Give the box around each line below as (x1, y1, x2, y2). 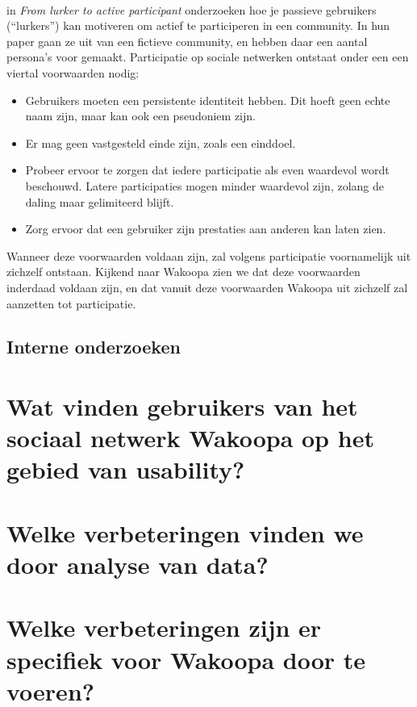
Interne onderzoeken (6, 334, 181, 359)
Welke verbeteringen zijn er (6, 611, 322, 644)
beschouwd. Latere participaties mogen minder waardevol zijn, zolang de (25, 177, 385, 194)
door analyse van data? (6, 548, 269, 580)
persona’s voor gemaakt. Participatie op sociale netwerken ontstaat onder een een (6, 48, 409, 65)
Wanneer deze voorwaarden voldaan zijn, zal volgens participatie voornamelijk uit (6, 247, 411, 264)
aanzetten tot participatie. (6, 295, 136, 312)
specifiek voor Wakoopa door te (6, 642, 366, 676)
